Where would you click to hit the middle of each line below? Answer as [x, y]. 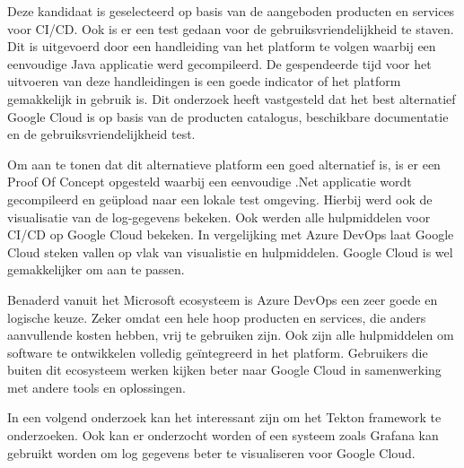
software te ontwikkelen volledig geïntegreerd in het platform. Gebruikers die [218, 352]
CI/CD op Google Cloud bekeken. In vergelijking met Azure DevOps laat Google [231, 234]
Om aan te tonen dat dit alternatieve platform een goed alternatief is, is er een [224, 164]
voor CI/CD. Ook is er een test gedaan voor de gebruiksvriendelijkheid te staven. [231, 28]
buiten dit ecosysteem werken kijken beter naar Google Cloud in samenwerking [224, 370]
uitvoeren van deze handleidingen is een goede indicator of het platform [204, 81]
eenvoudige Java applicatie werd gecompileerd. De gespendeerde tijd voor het [219, 63]
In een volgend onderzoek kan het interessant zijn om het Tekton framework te [224, 417]
